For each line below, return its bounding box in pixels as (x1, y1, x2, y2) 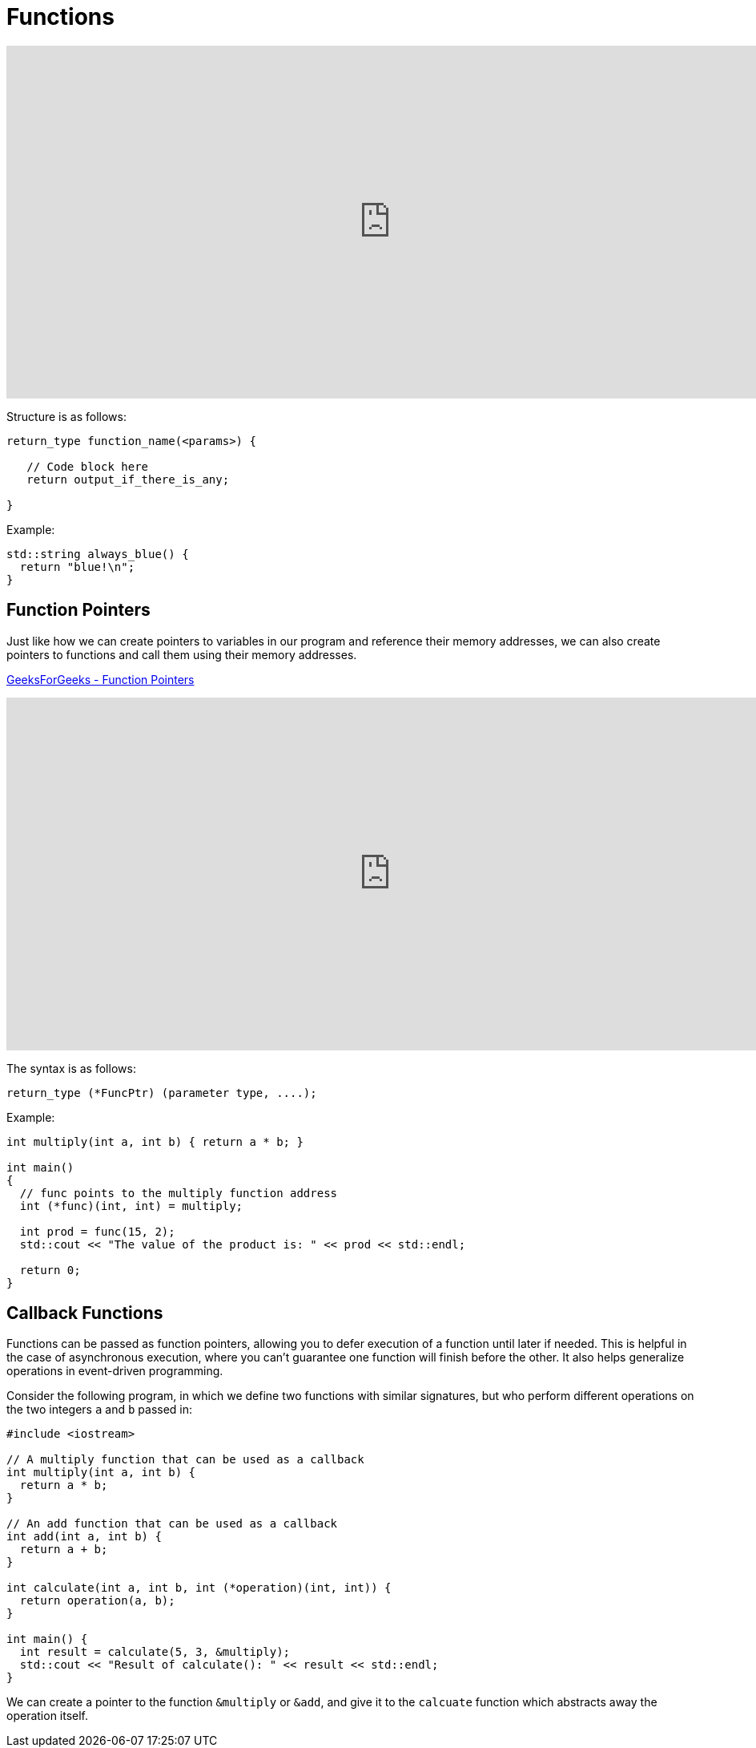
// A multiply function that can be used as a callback (6, 1453, 364, 1467)
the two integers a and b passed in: (6, 1402, 193, 1417)
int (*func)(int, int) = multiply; (19, 1199, 243, 1212)
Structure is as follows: (6, 409, 127, 423)
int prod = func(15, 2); (19, 1224, 175, 1238)
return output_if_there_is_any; (26, 472, 230, 486)
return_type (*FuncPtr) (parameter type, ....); (6, 1086, 317, 1099)
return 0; (19, 1263, 81, 1277)
